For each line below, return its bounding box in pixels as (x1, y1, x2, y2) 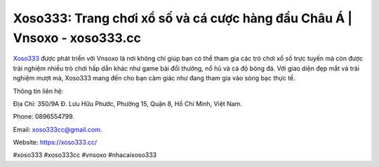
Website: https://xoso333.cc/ (13, 138, 98, 147)
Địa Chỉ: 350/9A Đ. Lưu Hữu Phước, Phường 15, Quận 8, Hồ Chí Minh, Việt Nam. (13, 99, 242, 108)
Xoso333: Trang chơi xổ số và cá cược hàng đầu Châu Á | (13, 10, 352, 26)
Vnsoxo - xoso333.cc (13, 30, 142, 45)
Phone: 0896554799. (13, 112, 75, 121)
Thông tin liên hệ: (13, 87, 64, 95)
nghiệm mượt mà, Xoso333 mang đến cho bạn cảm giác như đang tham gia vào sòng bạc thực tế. (13, 74, 296, 82)
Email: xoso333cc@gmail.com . (13, 125, 102, 133)
